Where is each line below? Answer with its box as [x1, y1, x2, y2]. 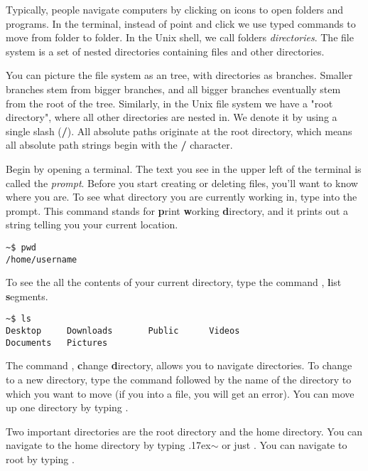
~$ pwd [6, 242, 36, 253]
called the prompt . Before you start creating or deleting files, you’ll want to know [6, 175, 358, 190]
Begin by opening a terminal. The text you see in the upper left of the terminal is [6, 161, 362, 176]
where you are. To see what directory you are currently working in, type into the [6, 189, 357, 204]
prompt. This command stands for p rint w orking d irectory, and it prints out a [6, 203, 349, 218]
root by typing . [6, 451, 75, 466]
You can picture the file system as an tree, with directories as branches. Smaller [6, 68, 353, 83]
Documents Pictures [6, 337, 108, 348]
